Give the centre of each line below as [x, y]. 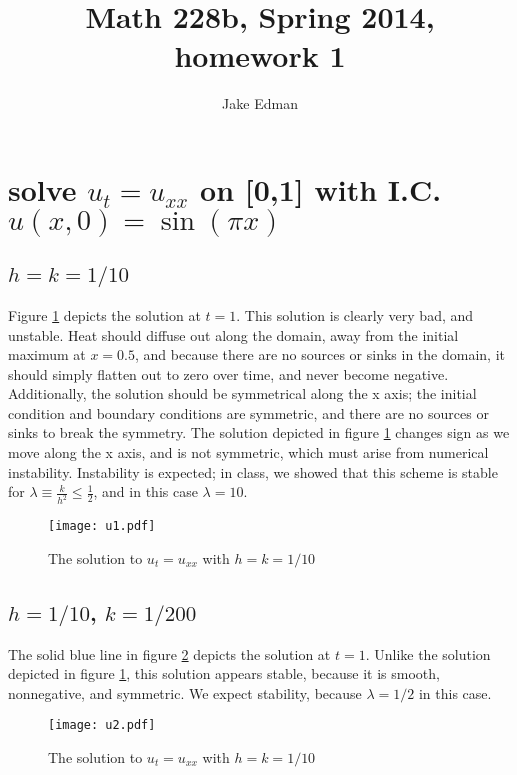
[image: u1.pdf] [102, 526]
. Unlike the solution [428, 653]
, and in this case [145, 491]
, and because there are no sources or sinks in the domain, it [320, 354]
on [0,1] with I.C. [321, 188]
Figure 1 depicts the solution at [104, 314]
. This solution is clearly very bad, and [355, 314]
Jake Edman [260, 103]
